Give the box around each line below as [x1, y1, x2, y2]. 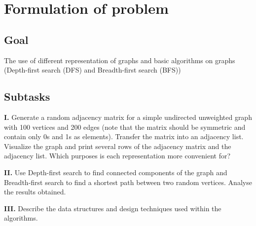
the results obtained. [4, 187, 66, 197]
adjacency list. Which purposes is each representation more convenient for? [4, 151, 231, 161]
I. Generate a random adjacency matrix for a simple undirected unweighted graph [4, 112, 252, 122]
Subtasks [4, 89, 50, 104]
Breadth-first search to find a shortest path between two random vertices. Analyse [4, 177, 252, 187]
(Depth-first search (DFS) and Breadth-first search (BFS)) [4, 65, 181, 75]
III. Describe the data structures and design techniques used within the [4, 203, 221, 213]
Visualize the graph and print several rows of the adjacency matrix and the [4, 141, 231, 151]
